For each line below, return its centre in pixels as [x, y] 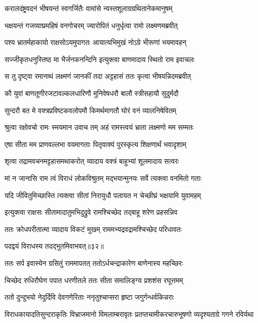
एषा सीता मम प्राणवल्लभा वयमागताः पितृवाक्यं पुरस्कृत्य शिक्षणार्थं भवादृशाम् [96, 144]
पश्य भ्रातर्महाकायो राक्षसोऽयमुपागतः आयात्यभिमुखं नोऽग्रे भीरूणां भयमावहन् [96, 42]
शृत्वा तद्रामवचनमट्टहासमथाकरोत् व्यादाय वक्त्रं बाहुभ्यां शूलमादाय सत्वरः [92, 161]
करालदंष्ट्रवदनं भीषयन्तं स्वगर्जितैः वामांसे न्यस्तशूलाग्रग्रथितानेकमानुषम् [89, 8]
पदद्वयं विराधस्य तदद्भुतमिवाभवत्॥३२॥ [54, 246]
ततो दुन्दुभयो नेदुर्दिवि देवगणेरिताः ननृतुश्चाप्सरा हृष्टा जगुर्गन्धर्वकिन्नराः [90, 297]
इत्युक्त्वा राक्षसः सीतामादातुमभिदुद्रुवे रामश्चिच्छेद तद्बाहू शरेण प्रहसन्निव [91, 212]
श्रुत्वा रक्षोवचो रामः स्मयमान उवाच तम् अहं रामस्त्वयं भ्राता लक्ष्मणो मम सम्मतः [99, 127]
